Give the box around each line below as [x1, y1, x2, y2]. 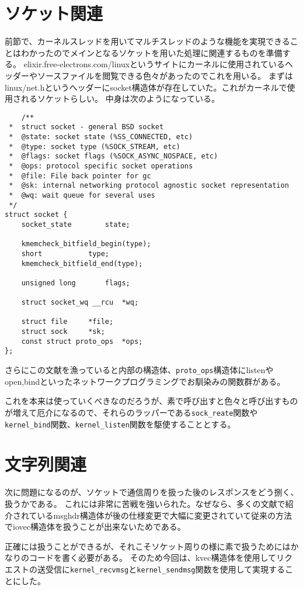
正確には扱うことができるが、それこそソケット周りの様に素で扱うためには [5, 540, 291, 552]
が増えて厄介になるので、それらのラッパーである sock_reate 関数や [5, 406, 258, 418]
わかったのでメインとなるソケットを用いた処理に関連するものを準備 [20, 46, 283, 58]
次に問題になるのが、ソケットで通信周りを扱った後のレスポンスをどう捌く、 [5, 486, 299, 498]
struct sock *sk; [21, 327, 105, 336]
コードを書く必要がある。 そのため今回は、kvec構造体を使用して [29, 551, 277, 564]
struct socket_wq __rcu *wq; [21, 298, 139, 307]
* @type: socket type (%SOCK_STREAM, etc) [9, 142, 180, 151]
